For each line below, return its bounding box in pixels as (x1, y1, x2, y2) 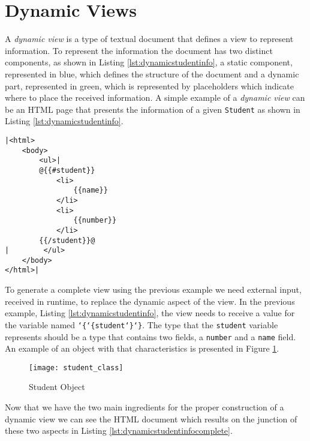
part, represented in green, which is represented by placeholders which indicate (5, 79, 294, 92)
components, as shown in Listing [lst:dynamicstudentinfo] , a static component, (5, 56, 293, 68)
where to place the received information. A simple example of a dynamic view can (5, 91, 305, 104)
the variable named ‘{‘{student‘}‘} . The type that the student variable (5, 318, 278, 331)
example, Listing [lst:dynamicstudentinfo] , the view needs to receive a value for (5, 307, 295, 319)
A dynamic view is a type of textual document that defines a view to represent (5, 32, 294, 45)
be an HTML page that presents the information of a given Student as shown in (5, 103, 300, 115)
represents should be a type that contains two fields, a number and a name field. (5, 330, 296, 343)
